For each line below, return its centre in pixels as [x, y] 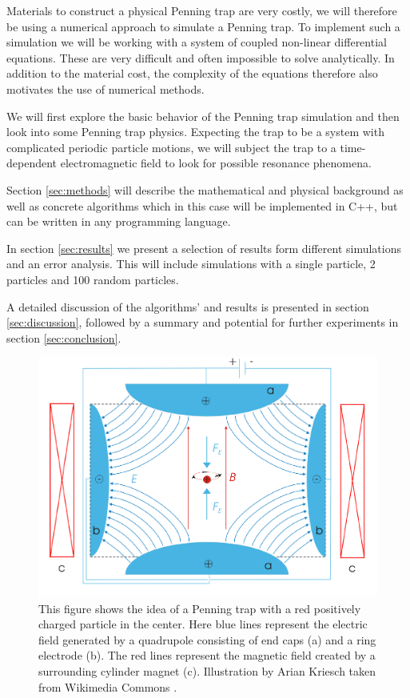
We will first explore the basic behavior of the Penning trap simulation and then [203, 116]
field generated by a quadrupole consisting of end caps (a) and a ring [207, 639]
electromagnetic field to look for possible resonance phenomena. [216, 163]
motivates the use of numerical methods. [105, 88]
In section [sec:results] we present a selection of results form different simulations [204, 248]
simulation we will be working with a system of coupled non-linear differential [197, 42]
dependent [32, 163]
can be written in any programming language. [119, 221]
